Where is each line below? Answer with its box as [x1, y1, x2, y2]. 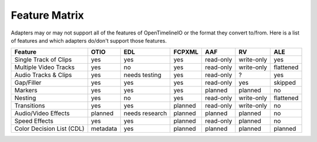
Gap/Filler [14, 79, 42, 87]
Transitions [14, 102, 45, 110]
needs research [123, 109, 167, 117]
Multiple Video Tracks [14, 63, 75, 71]
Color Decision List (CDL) [14, 124, 85, 133]
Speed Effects [14, 117, 54, 125]
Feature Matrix [11, 9, 85, 22]
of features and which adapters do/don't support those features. [11, 37, 167, 44]
